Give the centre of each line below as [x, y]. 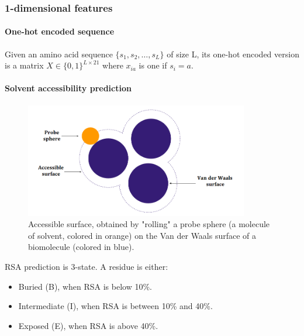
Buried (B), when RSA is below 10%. [85, 286]
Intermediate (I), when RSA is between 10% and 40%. [115, 306]
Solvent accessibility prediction [68, 88]
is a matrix [24, 65]
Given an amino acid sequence [59, 54]
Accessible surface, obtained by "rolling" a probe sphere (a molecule [149, 224]
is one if [153, 65]
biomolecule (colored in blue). [81, 247]
